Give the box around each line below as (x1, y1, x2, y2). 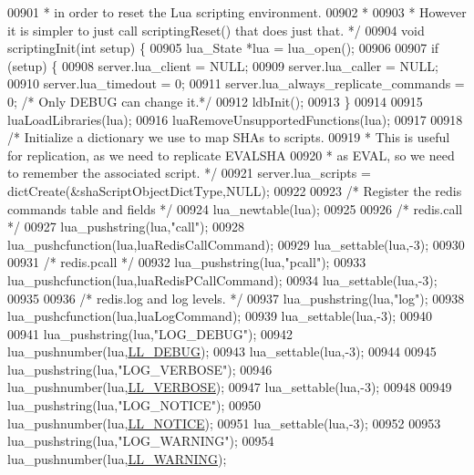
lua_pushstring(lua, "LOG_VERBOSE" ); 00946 (7, 359, 273, 378)
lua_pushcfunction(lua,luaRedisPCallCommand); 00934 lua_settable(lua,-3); (7, 270, 438, 289)
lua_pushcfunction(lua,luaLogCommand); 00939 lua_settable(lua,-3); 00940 (7, 306, 432, 325)
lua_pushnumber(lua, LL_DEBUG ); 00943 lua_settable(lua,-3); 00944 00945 (7, 342, 437, 361)
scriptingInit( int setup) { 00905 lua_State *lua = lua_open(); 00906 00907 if (7, 38, 439, 57)
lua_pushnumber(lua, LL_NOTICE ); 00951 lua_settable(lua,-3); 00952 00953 (7, 413, 441, 432)
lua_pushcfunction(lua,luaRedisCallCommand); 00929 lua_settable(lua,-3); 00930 (7, 234, 465, 253)
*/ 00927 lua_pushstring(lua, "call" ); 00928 (7, 217, 244, 236)
